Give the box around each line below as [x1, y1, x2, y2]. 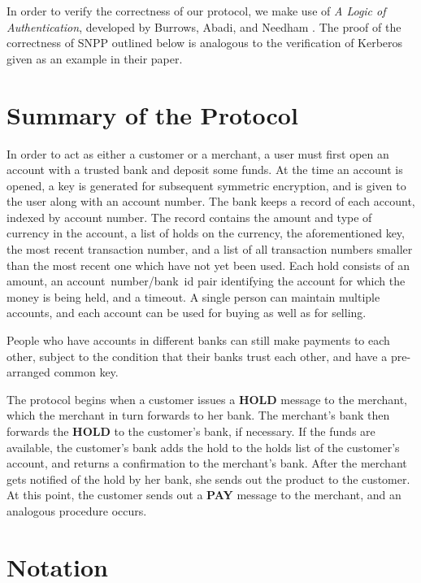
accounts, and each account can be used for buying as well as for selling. [7, 304, 367, 321]
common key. [54, 363, 119, 381]
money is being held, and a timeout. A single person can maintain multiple [7, 288, 380, 305]
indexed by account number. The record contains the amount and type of [7, 208, 372, 225]
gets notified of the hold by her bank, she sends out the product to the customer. [7, 470, 410, 487]
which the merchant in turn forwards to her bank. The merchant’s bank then [7, 407, 390, 424]
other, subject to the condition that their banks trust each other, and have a [7, 347, 388, 364]
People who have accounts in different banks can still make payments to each [7, 332, 390, 349]
